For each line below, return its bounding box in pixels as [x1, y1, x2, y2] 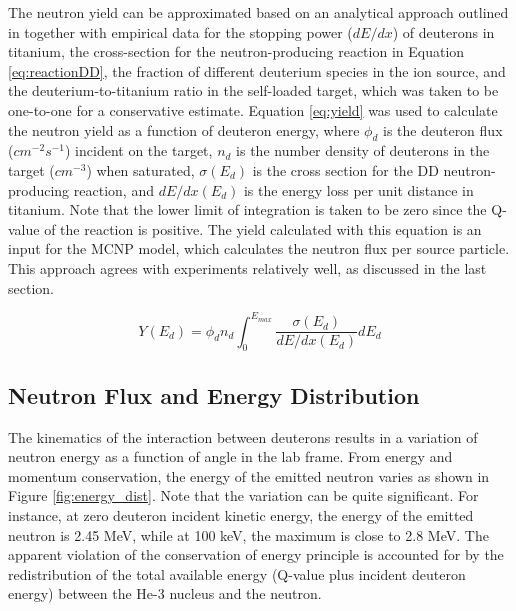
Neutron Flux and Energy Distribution [8, 379, 420, 410]
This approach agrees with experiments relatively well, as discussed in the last [8, 257, 487, 278]
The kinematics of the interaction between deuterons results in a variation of [8, 426, 478, 447]
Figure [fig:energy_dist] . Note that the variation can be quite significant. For [8, 485, 479, 506]
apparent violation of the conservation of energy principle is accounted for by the [8, 544, 504, 565]
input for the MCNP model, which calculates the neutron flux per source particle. [8, 238, 510, 259]
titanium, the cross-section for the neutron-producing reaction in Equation [8, 41, 465, 62]
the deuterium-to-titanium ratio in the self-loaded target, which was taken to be [8, 80, 499, 101]
